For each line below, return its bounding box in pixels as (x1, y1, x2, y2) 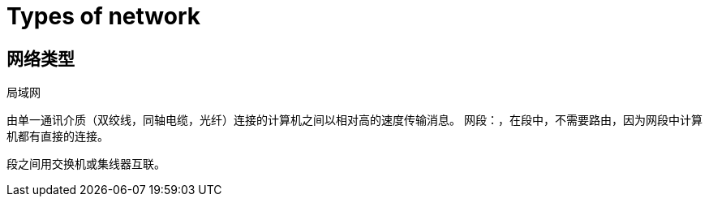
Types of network (6, 2, 200, 30)
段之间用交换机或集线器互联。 (6, 157, 165, 171)
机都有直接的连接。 (6, 129, 109, 144)
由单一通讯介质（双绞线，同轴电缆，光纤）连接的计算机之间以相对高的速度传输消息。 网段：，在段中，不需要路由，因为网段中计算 (6, 113, 703, 127)
